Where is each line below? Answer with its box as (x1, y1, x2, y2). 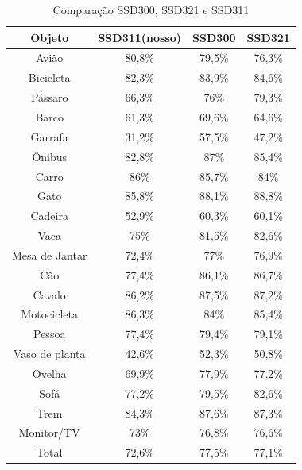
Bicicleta (28, 69, 71, 86)
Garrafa (30, 128, 68, 144)
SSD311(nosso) (98, 29, 182, 45)
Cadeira (30, 207, 68, 224)
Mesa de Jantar (12, 246, 87, 263)
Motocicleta (21, 306, 78, 322)
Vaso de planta (13, 345, 86, 362)
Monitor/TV (18, 424, 80, 441)
